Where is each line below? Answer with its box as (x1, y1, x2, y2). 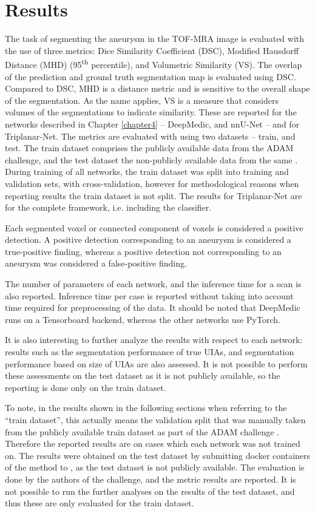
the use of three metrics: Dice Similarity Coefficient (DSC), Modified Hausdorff (5, 44, 299, 56)
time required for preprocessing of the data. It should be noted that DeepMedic (5, 301, 300, 314)
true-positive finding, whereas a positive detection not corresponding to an (5, 245, 282, 257)
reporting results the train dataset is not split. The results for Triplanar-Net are (5, 189, 302, 202)
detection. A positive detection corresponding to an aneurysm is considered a (5, 233, 291, 246)
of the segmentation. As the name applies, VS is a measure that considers (5, 93, 279, 106)
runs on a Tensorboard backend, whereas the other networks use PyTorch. (5, 313, 280, 325)
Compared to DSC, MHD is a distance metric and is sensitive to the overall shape (5, 82, 310, 95)
